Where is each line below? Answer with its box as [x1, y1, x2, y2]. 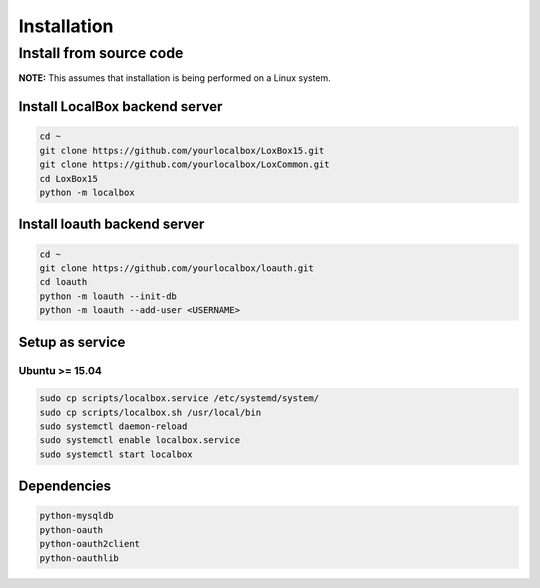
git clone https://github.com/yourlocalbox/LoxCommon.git [39, 159, 330, 170]
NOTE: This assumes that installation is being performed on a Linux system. [18, 72, 332, 84]
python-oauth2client [39, 538, 140, 550]
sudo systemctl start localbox [39, 448, 194, 460]
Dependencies [18, 478, 112, 495]
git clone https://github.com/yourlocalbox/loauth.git [39, 262, 314, 274]
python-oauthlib [39, 552, 120, 564]
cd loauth [39, 276, 88, 288]
